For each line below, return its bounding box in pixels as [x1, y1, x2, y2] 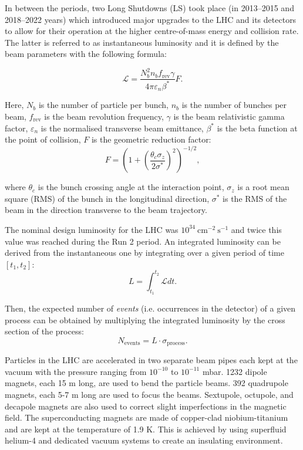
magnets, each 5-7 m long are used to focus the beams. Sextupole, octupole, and [5, 388, 294, 401]
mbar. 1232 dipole [202, 365, 267, 377]
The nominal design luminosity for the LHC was [5, 223, 179, 235]
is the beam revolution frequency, [44, 110, 164, 122]
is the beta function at [217, 121, 298, 134]
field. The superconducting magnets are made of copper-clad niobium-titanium [5, 411, 288, 424]
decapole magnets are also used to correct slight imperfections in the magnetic [5, 400, 287, 412]
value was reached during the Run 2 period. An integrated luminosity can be [5, 235, 281, 247]
